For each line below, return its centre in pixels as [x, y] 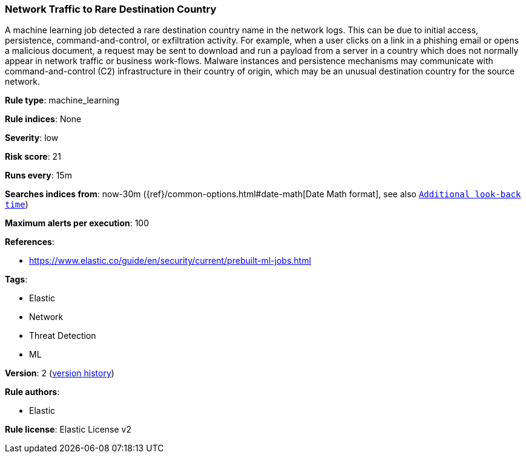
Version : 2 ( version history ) [60, 373]
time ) [17, 204]
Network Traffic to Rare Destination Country [111, 9]
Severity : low [32, 138]
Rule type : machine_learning [62, 100]
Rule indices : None [43, 119]
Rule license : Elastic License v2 [68, 430]
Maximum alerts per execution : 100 [77, 223]
